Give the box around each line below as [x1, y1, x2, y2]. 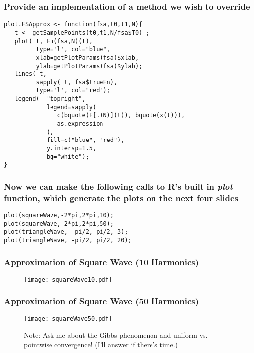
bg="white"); [46, 153, 89, 160]
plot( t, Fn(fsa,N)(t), [14, 37, 93, 45]
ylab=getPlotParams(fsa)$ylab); [36, 62, 143, 70]
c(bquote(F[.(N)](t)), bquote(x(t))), [57, 112, 185, 119]
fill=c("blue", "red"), [46, 137, 125, 144]
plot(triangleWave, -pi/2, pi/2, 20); [4, 237, 132, 244]
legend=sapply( [46, 103, 97, 111]
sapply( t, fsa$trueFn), [36, 78, 118, 86]
